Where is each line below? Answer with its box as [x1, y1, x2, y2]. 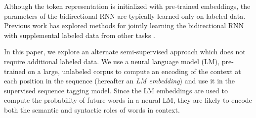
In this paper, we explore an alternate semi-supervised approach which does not [4, 46, 246, 57]
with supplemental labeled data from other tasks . [4, 30, 155, 40]
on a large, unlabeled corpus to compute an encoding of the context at [28, 66, 241, 76]
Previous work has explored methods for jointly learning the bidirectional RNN [4, 20, 244, 31]
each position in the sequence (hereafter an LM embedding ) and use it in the [4, 76, 235, 86]
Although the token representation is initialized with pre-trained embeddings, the [4, 1, 251, 11]
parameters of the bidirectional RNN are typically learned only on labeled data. [4, 10, 246, 21]
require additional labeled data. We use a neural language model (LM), [4, 56, 219, 66]
